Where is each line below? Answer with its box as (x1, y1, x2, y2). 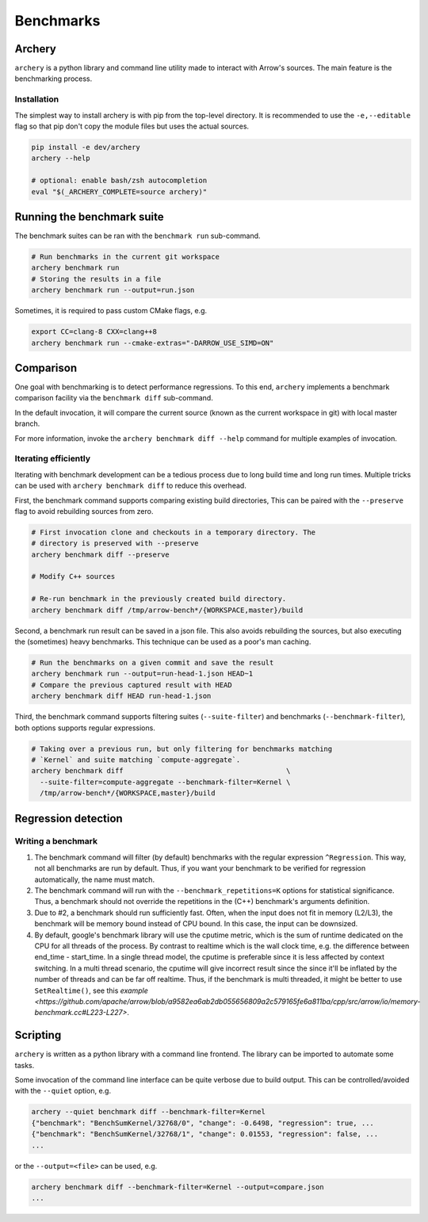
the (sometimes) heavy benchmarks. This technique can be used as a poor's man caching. (14, 637, 311, 646)
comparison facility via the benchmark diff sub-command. (14, 393, 213, 403)
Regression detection (14, 811, 123, 825)
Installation (14, 94, 59, 105)
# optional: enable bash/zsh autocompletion (31, 176, 208, 186)
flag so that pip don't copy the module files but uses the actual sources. (14, 121, 250, 131)
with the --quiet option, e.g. (14, 1086, 111, 1096)
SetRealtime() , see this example (34, 986, 148, 995)
